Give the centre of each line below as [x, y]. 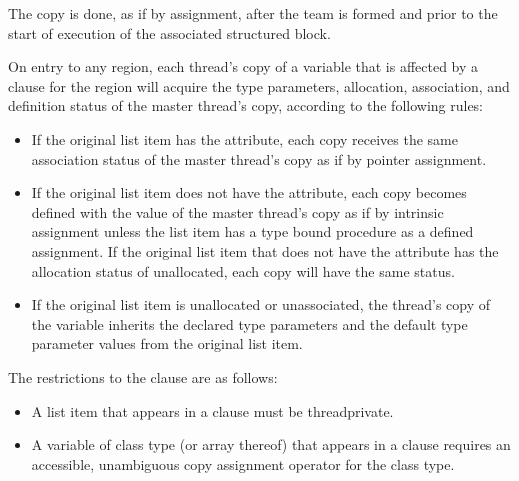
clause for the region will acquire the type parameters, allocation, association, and [259, 85]
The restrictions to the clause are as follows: [143, 376]
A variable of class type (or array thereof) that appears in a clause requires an [271, 444]
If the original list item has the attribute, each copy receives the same [244, 138]
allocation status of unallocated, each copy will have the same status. [243, 270]
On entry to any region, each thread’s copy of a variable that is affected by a [243, 66]
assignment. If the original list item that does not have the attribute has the [265, 250]
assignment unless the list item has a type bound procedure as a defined [252, 231]
